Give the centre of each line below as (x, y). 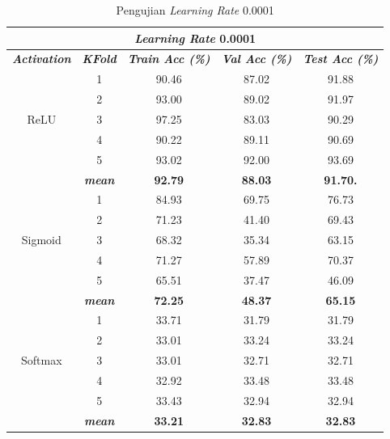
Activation (42, 59)
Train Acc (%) (169, 59)
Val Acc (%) (256, 59)
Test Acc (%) (341, 59)
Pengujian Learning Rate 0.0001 (195, 10)
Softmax (42, 360)
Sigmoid (41, 240)
